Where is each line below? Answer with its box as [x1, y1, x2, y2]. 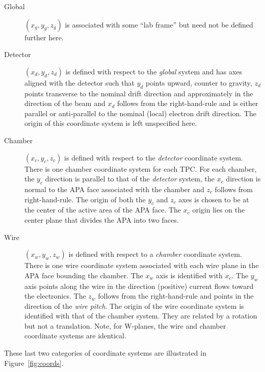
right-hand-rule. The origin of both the [24, 194, 146, 204]
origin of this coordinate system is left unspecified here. [24, 118, 197, 128]
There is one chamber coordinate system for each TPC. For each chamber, [24, 163, 257, 174]
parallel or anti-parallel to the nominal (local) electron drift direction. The [24, 108, 256, 118]
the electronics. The [24, 290, 86, 301]
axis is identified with [155, 270, 223, 280]
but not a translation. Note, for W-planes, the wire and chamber [24, 320, 226, 331]
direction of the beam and [24, 98, 105, 109]
